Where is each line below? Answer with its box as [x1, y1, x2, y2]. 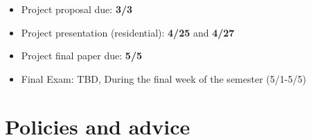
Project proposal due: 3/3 [21, 2, 133, 16]
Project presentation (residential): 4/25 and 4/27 [21, 25, 235, 39]
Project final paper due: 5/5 [21, 48, 142, 63]
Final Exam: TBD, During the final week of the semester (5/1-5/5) [21, 71, 306, 86]
